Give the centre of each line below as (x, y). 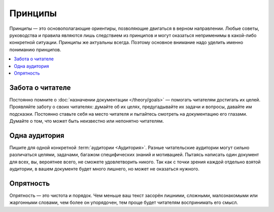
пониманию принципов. (35, 49)
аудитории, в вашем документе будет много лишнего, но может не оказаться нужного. (105, 169)
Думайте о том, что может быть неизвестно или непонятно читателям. (87, 121)
